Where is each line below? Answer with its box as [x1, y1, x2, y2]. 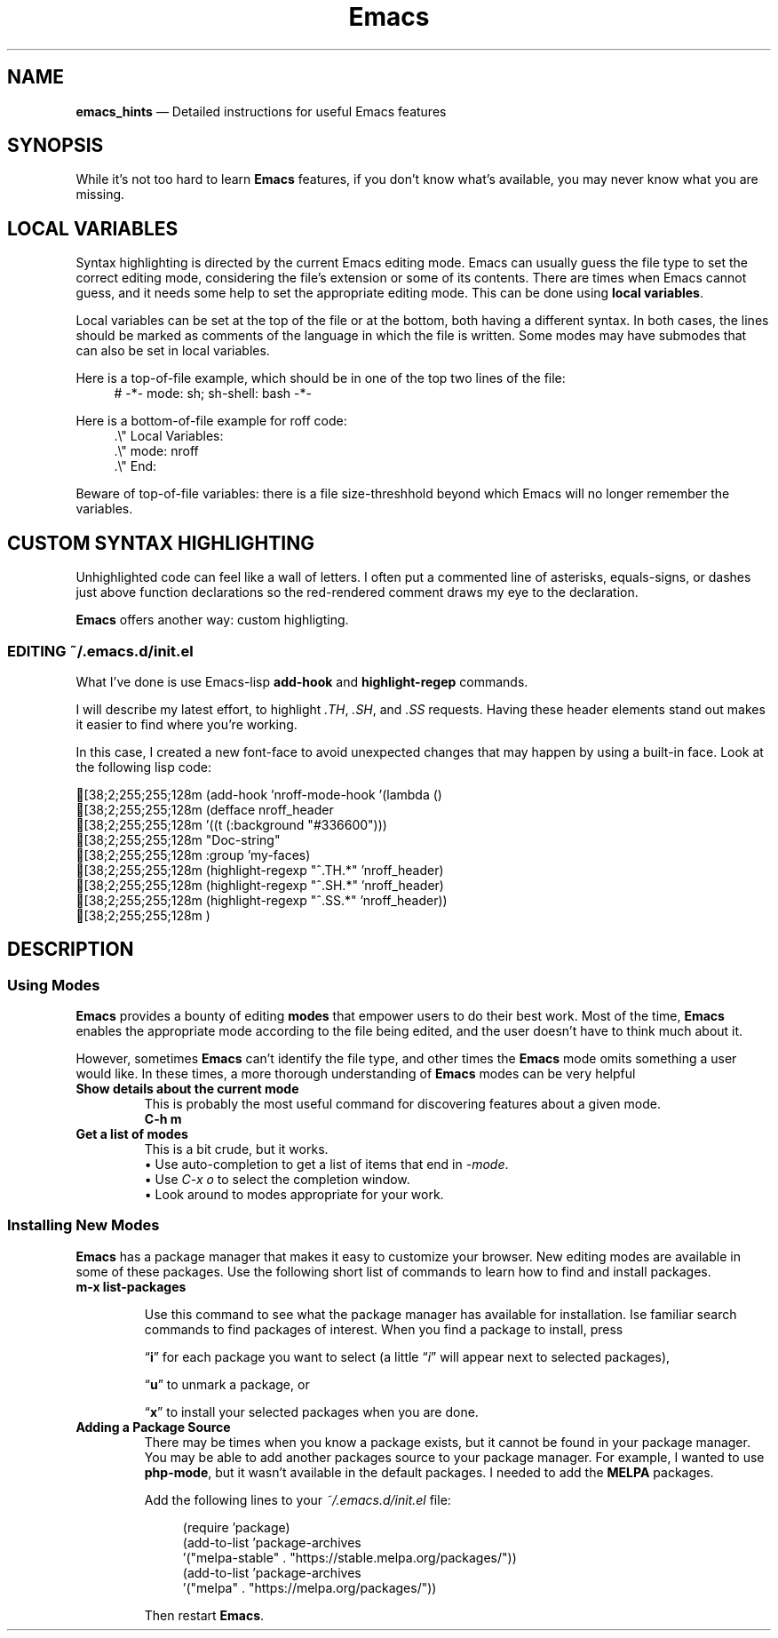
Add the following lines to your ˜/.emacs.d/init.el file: [144, 1491, 451, 1507]
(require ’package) [182, 1519, 290, 1535]
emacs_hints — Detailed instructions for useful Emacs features [75, 103, 447, 119]
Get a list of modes [75, 1126, 188, 1142]
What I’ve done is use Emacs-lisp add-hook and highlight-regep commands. [75, 673, 528, 689]
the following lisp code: [75, 759, 211, 775]
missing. [75, 187, 125, 203]
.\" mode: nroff [114, 443, 199, 459]
